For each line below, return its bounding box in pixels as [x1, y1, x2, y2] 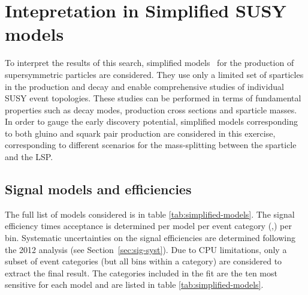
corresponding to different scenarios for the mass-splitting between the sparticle [5, 139, 297, 151]
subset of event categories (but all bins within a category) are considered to [5, 255, 282, 267]
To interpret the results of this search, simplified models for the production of [5, 56, 294, 69]
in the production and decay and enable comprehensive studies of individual [5, 80, 284, 92]
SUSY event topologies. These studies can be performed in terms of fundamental [5, 92, 301, 104]
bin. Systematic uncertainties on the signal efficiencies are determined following [5, 231, 295, 244]
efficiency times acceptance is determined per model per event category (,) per [5, 219, 292, 232]
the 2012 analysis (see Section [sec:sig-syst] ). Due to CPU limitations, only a [5, 243, 287, 255]
